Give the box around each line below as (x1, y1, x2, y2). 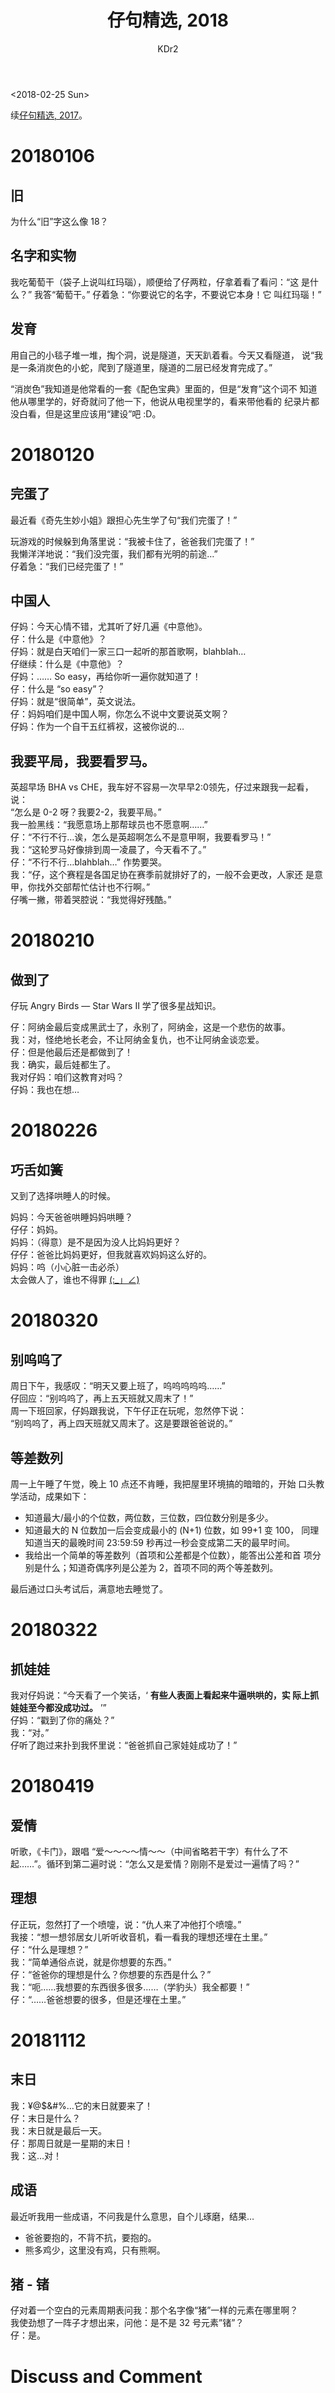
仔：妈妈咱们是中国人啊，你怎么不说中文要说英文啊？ (10, 708, 230, 720)
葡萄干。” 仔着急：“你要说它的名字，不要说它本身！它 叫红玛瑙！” (55, 288, 322, 300)
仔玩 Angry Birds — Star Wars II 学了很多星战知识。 (10, 1000, 222, 1012)
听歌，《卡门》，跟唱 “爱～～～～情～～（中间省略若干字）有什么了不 (10, 1846, 289, 1857)
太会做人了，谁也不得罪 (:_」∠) (10, 1274, 140, 1286)
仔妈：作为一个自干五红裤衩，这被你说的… (10, 721, 185, 733)
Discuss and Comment (10, 2365, 203, 2388)
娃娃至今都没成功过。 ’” (10, 1702, 107, 1713)
